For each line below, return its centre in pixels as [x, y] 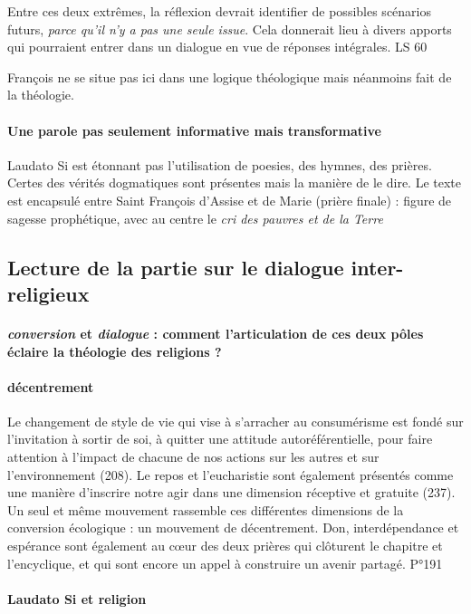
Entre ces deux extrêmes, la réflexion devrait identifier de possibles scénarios [219, 11]
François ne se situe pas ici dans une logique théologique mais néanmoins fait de [230, 77]
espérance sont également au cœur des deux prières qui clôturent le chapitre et [225, 546]
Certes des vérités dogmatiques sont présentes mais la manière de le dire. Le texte [235, 182]
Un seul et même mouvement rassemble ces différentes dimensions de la [206, 509]
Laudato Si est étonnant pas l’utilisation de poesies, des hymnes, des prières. [220, 164]
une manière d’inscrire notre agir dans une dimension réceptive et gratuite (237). [231, 492]
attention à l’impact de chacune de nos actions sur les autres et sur [193, 457]
